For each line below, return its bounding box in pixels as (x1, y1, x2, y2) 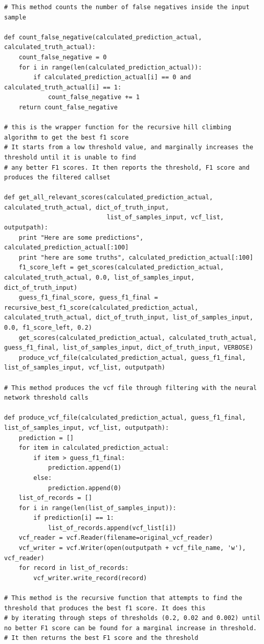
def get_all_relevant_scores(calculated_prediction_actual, (4, 194, 213, 201)
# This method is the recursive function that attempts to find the (4, 594, 243, 602)
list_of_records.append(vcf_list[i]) (48, 524, 177, 532)
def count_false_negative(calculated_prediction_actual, (4, 33, 202, 41)
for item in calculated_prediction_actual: (18, 444, 169, 452)
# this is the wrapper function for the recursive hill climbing (4, 124, 231, 131)
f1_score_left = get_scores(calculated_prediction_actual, (18, 264, 224, 271)
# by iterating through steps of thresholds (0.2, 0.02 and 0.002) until (4, 614, 261, 622)
